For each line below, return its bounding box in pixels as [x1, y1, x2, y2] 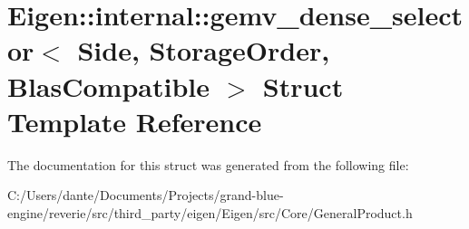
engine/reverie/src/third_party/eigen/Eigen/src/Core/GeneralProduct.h [7, 203, 413, 222]
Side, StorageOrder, [77, 32, 330, 69]
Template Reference [7, 102, 262, 139]
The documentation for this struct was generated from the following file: [7, 155, 409, 174]
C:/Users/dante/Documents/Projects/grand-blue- [7, 186, 284, 205]
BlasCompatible [7, 67, 210, 104]
